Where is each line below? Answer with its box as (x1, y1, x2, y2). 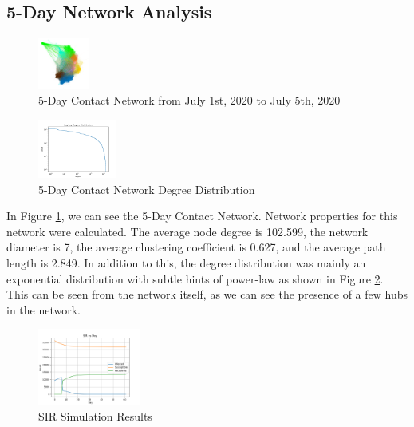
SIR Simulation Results (38, 408, 152, 425)
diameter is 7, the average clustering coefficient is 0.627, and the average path (6, 239, 386, 255)
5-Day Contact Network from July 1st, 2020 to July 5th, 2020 (38, 92, 341, 109)
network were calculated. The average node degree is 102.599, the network (6, 223, 369, 239)
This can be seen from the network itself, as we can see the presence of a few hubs (6, 286, 408, 302)
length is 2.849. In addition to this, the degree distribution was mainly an (6, 255, 366, 271)
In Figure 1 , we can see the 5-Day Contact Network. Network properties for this (6, 208, 398, 224)
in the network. (6, 301, 81, 318)
